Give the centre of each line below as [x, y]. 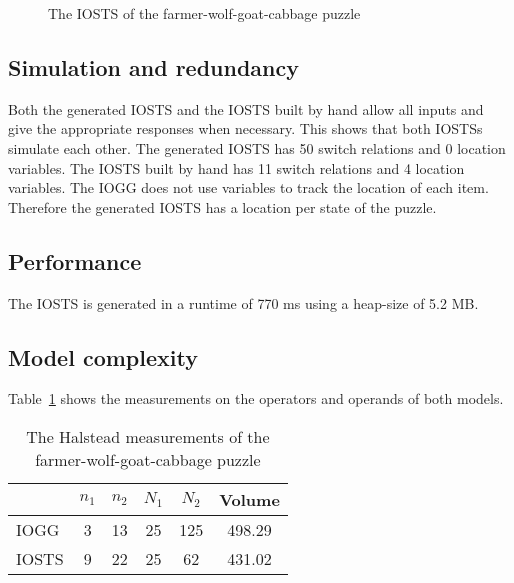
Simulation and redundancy [153, 66]
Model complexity [103, 356]
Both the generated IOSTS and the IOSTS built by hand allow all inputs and [246, 108]
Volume [249, 499]
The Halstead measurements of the [148, 436]
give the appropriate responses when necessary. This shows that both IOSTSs [245, 128]
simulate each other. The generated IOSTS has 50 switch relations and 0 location [257, 147]
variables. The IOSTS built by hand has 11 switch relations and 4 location [236, 167]
